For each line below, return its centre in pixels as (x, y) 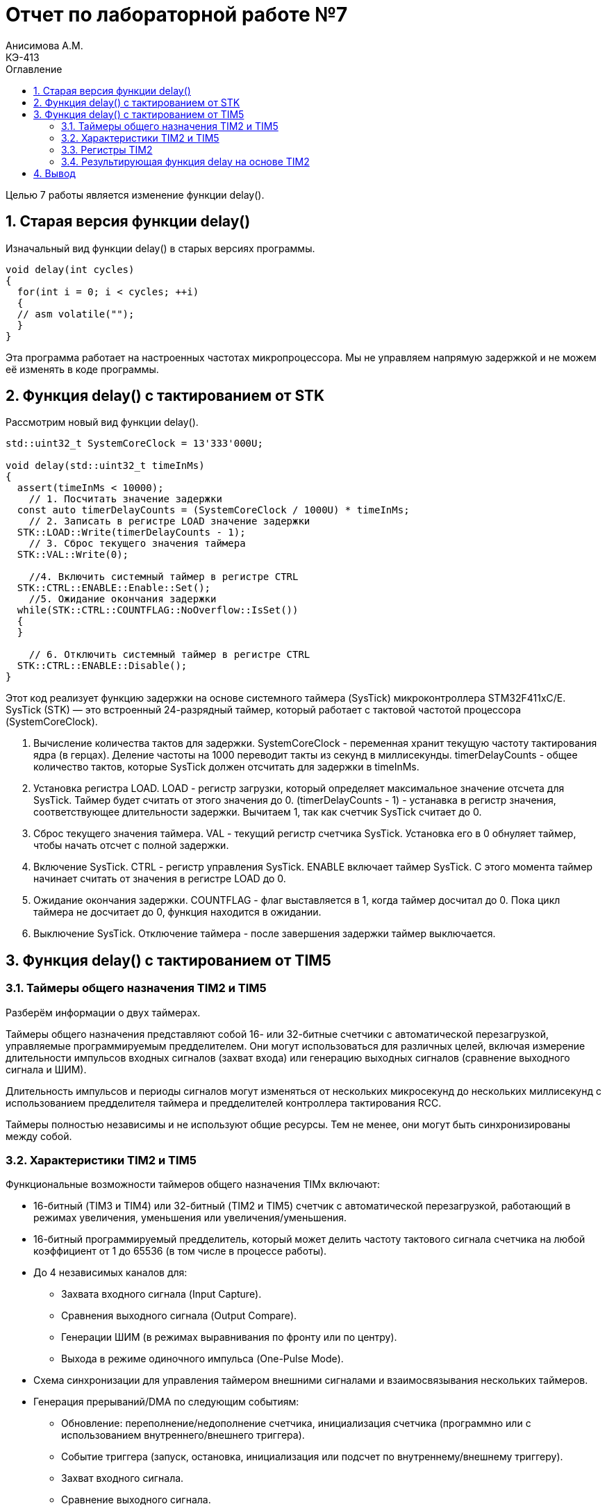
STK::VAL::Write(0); (73, 555)
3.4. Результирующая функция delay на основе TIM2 (185, 161)
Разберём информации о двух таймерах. (103, 1012)
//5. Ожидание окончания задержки (123, 599)
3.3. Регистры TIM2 (107, 149)
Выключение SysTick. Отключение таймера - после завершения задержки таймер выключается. (265, 934)
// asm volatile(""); (76, 314)
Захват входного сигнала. (123, 1478)
